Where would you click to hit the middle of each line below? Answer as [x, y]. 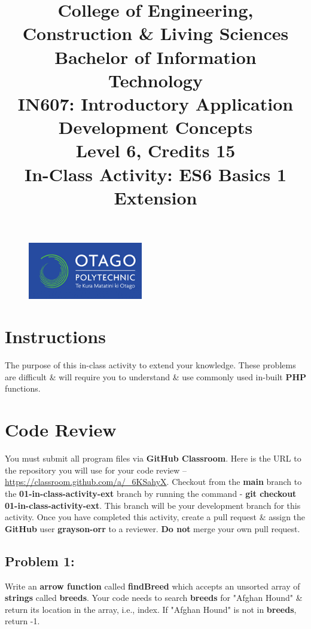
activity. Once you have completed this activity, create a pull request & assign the [155, 517]
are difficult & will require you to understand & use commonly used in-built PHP [156, 376]
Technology [155, 80]
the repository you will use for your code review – [96, 470]
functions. [23, 388]
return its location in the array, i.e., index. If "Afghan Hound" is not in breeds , [151, 609]
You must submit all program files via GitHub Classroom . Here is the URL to [153, 458]
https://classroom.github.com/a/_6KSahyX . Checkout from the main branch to [153, 482]
